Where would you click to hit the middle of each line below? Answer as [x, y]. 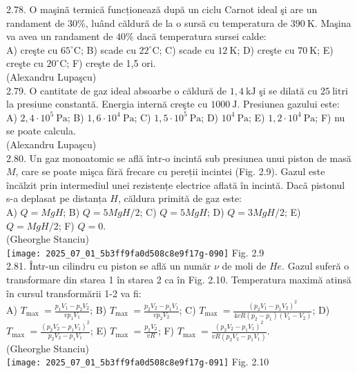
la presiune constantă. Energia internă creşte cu [107, 104]
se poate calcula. [41, 131]
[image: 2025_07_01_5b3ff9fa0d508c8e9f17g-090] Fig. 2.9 [135, 252]
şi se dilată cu [288, 90]
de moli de [244, 266]
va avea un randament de [60, 36]
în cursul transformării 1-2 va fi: [74, 293]
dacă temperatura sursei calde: [202, 36]
